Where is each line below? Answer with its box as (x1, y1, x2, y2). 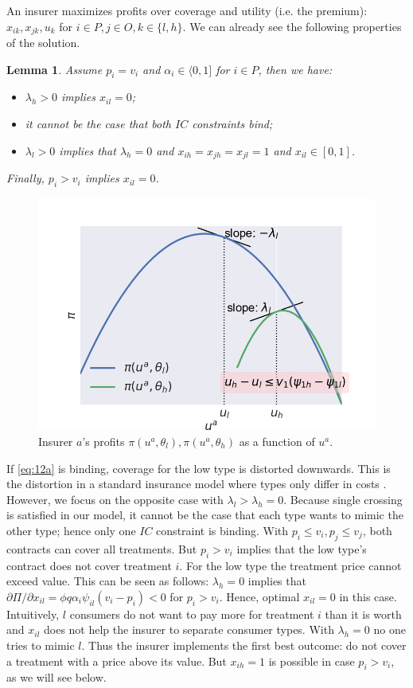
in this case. (339, 588, 397, 604)
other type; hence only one (6, 522, 136, 538)
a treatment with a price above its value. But (6, 652, 227, 669)
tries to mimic (6, 636, 75, 653)
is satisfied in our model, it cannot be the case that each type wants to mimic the (6, 506, 403, 523)
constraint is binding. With (156, 522, 289, 538)
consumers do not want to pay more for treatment (69, 605, 314, 622)
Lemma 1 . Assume (6, 61, 103, 77)
